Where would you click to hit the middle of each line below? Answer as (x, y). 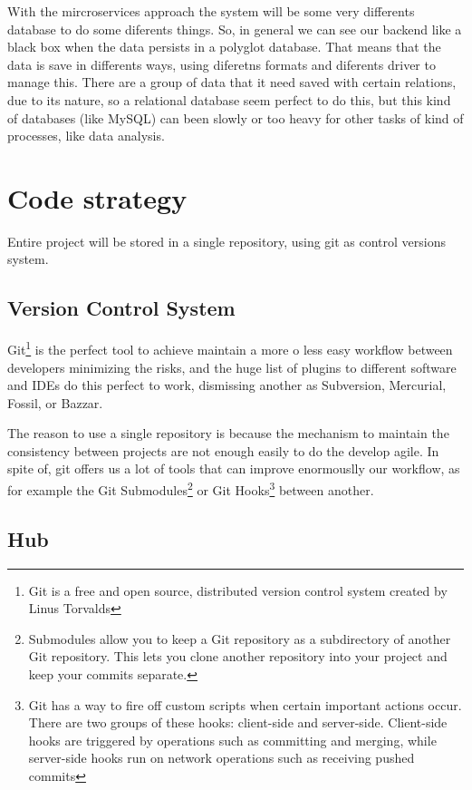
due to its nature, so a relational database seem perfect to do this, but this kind (229, 99)
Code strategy (97, 197)
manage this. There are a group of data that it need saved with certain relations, (232, 82)
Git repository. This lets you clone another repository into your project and (238, 656)
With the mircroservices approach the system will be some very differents (211, 11)
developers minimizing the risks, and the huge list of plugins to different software (232, 367)
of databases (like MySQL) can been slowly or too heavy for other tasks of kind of (236, 117)
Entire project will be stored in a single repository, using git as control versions (227, 241)
